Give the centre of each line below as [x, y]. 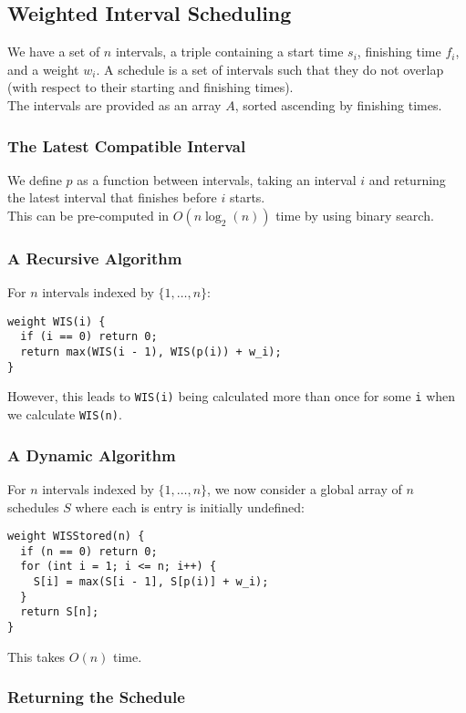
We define [35, 179]
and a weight [43, 69]
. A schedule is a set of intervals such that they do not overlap [270, 69]
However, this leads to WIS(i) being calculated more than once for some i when [232, 396]
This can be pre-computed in [88, 215]
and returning [407, 179]
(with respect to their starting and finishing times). [150, 87]
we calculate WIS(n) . [65, 414]
